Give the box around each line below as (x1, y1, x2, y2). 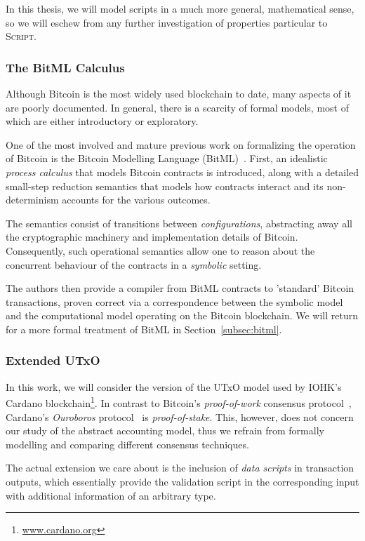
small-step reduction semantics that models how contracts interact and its (6, 178, 324, 193)
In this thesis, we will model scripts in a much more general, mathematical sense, (6, 1, 354, 15)
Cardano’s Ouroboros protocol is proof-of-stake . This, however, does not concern (6, 409, 354, 424)
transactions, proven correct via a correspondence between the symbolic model (6, 294, 343, 309)
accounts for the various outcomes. (62, 192, 211, 207)
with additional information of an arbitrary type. (6, 488, 216, 502)
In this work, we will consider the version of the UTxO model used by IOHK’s (6, 379, 342, 394)
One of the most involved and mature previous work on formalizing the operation (6, 137, 356, 152)
